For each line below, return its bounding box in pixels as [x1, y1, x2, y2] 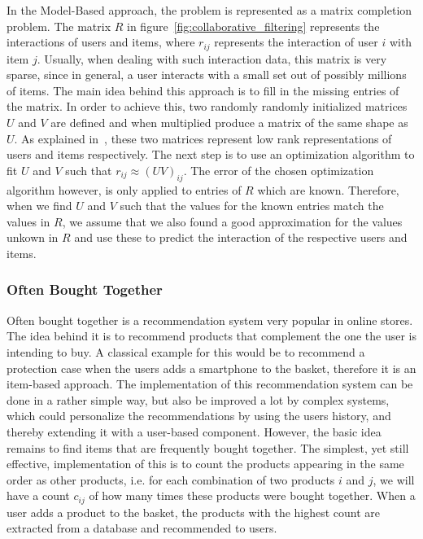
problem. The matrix [7, 17, 111, 34]
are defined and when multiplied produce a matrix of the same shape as [50, 114, 408, 131]
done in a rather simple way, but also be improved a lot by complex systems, [7, 391, 390, 408]
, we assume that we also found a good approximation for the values [62, 213, 403, 230]
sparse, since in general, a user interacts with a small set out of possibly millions [7, 66, 407, 83]
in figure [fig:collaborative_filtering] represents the [127, 17, 380, 34]
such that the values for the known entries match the [120, 197, 384, 214]
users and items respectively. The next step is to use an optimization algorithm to [7, 146, 415, 163]
